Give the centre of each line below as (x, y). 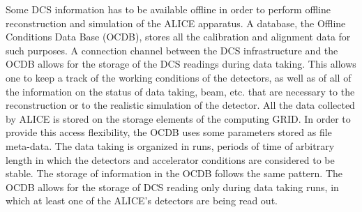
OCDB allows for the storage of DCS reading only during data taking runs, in (172, 187)
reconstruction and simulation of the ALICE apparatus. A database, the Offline (176, 23)
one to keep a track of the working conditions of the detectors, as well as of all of (179, 77)
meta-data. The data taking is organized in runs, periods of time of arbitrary (170, 145)
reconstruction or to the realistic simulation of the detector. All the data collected (180, 105)
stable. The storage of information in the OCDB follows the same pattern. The (174, 173)
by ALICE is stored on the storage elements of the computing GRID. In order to (178, 118)
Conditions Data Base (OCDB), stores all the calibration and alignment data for (178, 37)
